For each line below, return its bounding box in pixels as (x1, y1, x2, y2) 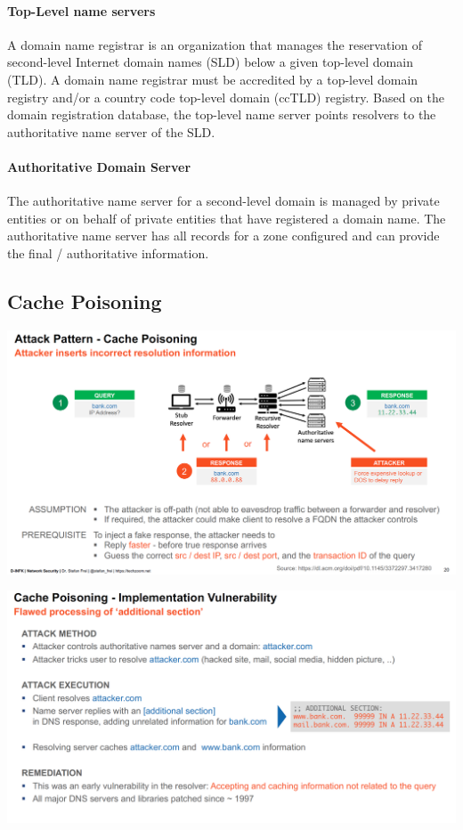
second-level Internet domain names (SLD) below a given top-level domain (7, 53, 413, 71)
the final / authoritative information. (7, 243, 209, 262)
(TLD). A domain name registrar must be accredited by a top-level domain (7, 69, 418, 88)
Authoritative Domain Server (7, 157, 191, 175)
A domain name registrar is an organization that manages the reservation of (7, 35, 423, 53)
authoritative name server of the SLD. (7, 122, 215, 141)
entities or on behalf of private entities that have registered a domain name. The (7, 208, 446, 227)
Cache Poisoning (7, 287, 162, 314)
